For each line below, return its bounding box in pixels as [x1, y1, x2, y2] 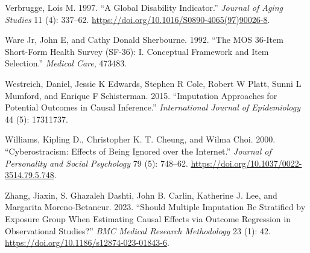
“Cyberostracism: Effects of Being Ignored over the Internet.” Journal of [5, 144, 271, 157]
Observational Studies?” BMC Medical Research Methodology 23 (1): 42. [5, 224, 271, 237]
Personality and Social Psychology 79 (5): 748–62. [5, 156, 188, 169]
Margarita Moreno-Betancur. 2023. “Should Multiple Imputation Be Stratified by [5, 200, 306, 213]
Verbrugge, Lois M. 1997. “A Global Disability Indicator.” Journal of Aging [5, 1, 283, 13]
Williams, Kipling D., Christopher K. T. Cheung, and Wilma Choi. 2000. [5, 133, 276, 146]
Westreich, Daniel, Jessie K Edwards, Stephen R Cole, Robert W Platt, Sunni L [5, 77, 302, 89]
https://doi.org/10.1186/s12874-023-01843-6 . [5, 236, 169, 249]
